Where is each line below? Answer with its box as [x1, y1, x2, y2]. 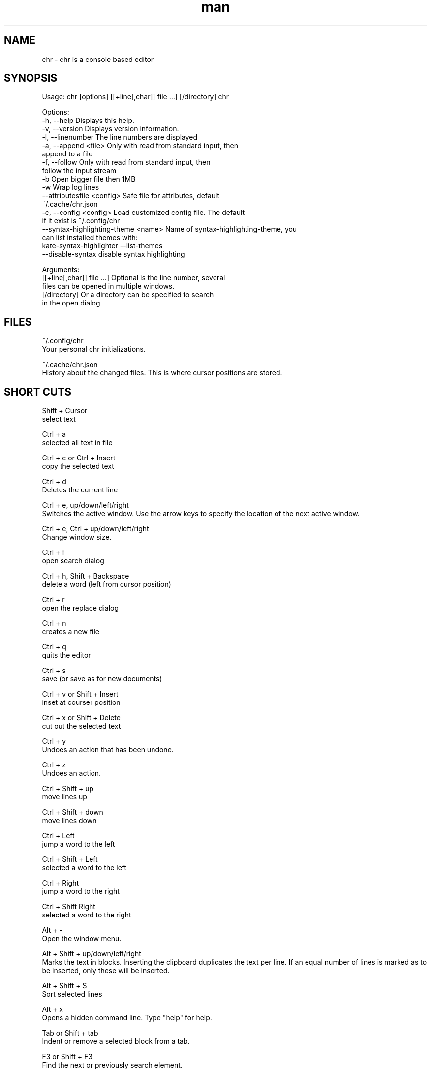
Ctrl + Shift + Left [42, 855, 98, 864]
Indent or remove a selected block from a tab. [42, 1037, 190, 1046]
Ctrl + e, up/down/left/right [42, 501, 129, 510]
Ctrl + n [42, 619, 66, 628]
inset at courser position [42, 698, 121, 707]
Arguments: [42, 265, 80, 274]
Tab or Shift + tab [42, 1029, 98, 1038]
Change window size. [42, 533, 112, 542]
